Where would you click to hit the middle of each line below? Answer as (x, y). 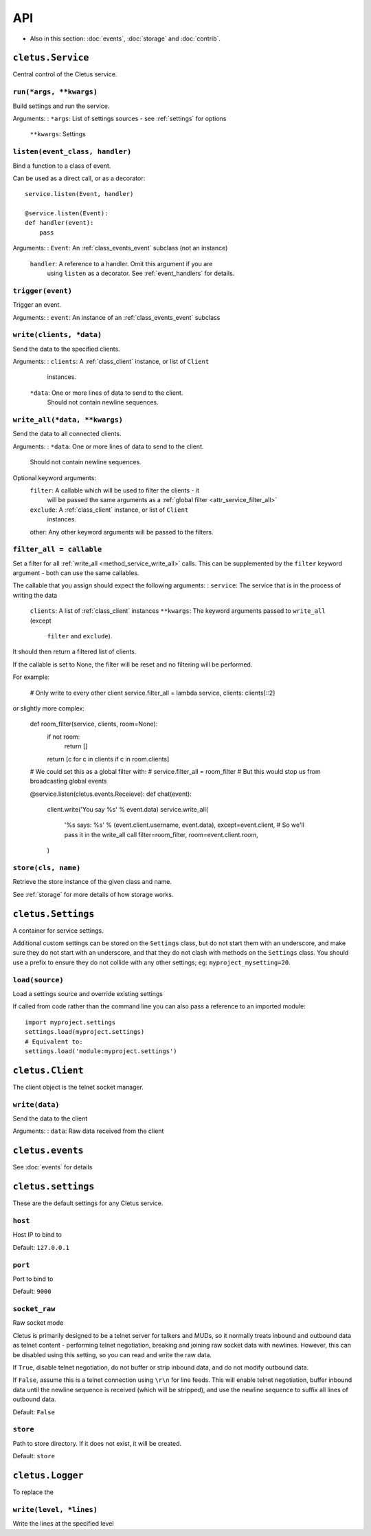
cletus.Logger (48, 1475)
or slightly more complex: (49, 708)
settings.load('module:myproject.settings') (101, 1051)
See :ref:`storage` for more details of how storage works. (93, 894)
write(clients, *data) (57, 335)
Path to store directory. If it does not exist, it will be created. (97, 1443)
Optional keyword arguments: (54, 477)
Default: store (34, 1456)
